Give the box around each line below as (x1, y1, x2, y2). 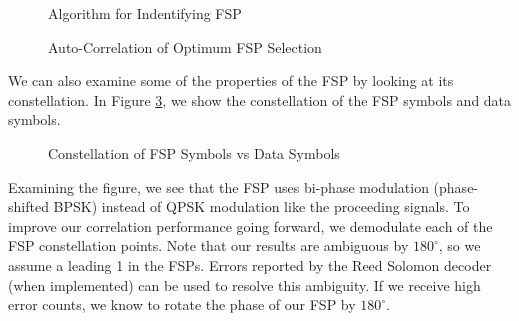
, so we (438, 235, 481, 256)
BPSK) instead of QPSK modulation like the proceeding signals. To (53, 196, 470, 217)
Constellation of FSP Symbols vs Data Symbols (48, 142, 340, 163)
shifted (8, 196, 49, 217)
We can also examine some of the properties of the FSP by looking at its (8, 70, 454, 91)
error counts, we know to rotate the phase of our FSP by (8, 294, 356, 315)
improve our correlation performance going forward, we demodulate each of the (8, 215, 493, 236)
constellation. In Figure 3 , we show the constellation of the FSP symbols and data (8, 89, 512, 110)
